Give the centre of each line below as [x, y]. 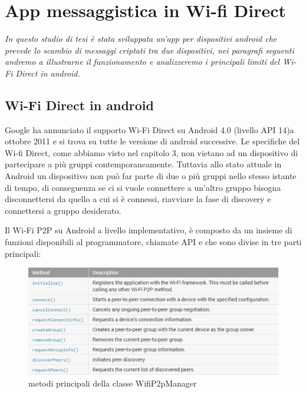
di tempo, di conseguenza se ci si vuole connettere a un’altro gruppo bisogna [143, 187]
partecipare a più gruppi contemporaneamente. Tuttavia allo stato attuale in [143, 164]
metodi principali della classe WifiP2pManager [113, 383]
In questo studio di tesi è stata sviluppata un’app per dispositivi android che [141, 39]
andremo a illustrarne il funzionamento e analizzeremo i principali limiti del [142, 62]
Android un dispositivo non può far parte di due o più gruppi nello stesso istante [151, 176]
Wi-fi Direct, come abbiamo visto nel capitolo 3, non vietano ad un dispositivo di [152, 152]
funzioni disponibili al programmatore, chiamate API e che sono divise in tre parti [153, 242]
